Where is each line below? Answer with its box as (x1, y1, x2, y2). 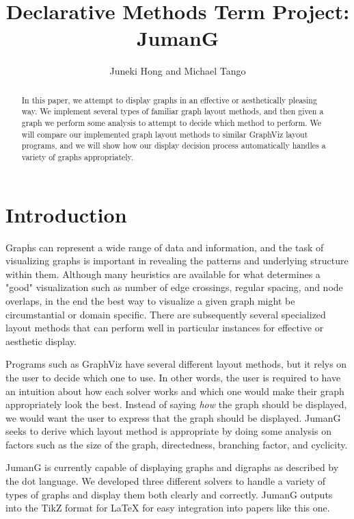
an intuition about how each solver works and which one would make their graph (5, 383, 344, 398)
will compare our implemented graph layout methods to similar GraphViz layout (21, 128, 308, 140)
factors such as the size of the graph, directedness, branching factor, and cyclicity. (5, 437, 348, 451)
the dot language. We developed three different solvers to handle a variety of (5, 474, 326, 488)
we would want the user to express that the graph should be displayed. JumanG (5, 410, 341, 425)
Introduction (5, 200, 127, 228)
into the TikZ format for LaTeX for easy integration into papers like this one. (5, 501, 330, 515)
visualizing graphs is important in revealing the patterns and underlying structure (5, 253, 349, 268)
